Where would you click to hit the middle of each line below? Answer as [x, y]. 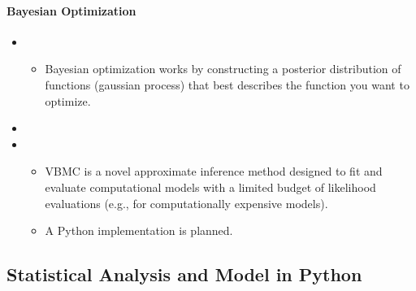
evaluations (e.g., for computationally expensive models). [186, 203]
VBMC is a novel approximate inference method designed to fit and [214, 171]
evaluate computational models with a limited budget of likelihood [210, 187]
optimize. [68, 100]
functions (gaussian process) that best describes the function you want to [227, 84]
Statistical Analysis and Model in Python [184, 274]
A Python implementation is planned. [139, 230]
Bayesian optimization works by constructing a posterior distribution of [223, 69]
